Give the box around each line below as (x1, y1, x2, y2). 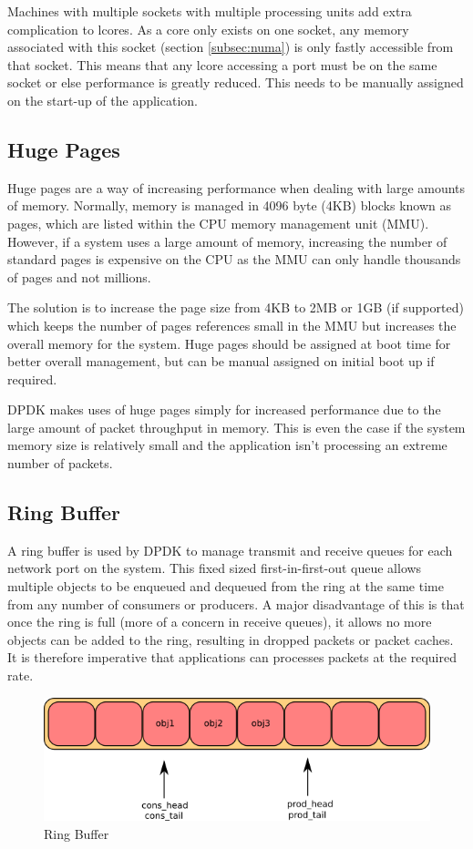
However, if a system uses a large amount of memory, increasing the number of (7, 231, 447, 251)
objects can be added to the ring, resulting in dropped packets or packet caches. (7, 629, 454, 649)
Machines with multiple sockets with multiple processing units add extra (7, 2, 412, 20)
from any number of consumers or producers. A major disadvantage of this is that (7, 594, 465, 613)
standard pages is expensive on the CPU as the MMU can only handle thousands (7, 250, 461, 269)
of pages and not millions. (7, 267, 151, 286)
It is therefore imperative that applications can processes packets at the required (7, 648, 457, 667)
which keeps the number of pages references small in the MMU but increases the (7, 315, 457, 334)
